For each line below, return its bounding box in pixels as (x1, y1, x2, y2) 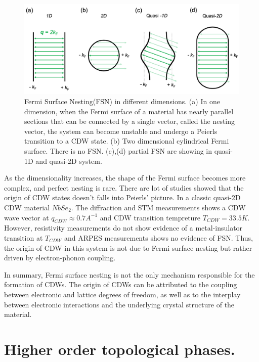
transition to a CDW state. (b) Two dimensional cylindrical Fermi (24, 135, 229, 146)
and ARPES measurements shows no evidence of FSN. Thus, (64, 232, 253, 243)
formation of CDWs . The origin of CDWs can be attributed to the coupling (4, 279, 237, 290)
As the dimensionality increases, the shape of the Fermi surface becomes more (4, 172, 246, 183)
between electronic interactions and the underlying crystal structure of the (4, 299, 235, 309)
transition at (4, 232, 43, 243)
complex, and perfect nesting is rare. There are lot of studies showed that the (4, 182, 244, 193)
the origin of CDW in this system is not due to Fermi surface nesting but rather (4, 242, 252, 253)
